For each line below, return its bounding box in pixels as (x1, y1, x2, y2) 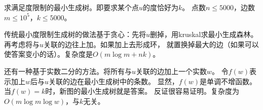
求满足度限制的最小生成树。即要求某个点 (4, 2, 139, 12)
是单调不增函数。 (200, 76, 257, 86)
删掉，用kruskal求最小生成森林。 (150, 29, 258, 40)
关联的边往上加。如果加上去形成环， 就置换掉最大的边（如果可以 (44, 39, 259, 49)
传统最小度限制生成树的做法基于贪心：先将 (4, 29, 146, 40)
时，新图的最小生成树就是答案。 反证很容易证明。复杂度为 (45, 86, 239, 96)
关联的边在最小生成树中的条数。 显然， (49, 76, 179, 86)
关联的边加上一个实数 (136, 65, 207, 76)
